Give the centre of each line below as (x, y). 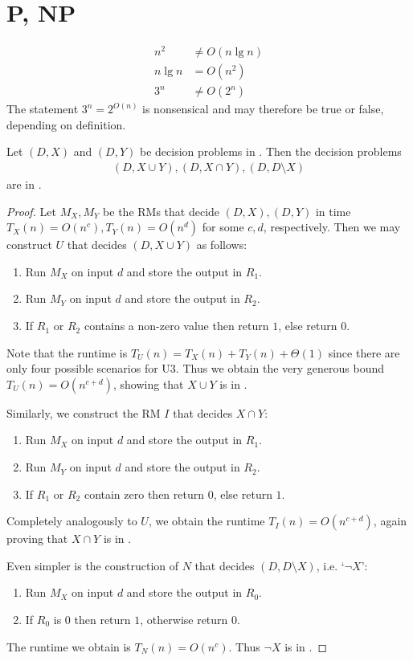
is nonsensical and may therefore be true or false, (263, 109)
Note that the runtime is (67, 352)
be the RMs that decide (162, 211)
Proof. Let (31, 211)
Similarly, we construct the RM (84, 412)
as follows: (222, 245)
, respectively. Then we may (332, 227)
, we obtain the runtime (206, 521)
